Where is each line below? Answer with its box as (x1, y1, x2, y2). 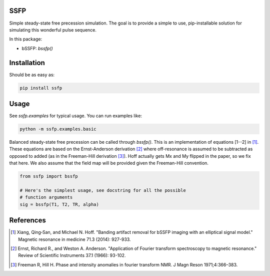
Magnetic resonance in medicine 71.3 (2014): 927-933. (18, 236, 131, 242)
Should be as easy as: (9, 72, 55, 78)
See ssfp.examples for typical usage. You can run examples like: (9, 113, 142, 119)
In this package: (9, 36, 42, 42)
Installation (9, 58, 45, 67)
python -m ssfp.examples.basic (19, 126, 97, 132)
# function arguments (19, 194, 73, 200)
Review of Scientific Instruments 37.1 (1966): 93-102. (18, 252, 126, 258)
